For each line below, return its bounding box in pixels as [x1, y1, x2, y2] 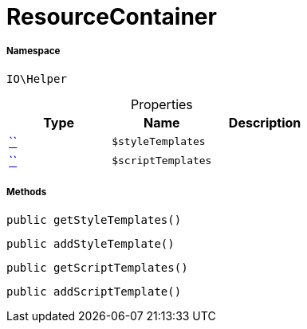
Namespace [6, 45, 61, 57]
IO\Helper [6, 72, 67, 85]
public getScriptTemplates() [6, 260, 188, 274]
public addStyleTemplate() [6, 237, 175, 250]
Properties [130, 96, 193, 112]
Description [228, 114, 301, 131]
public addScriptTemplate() [6, 284, 182, 298]
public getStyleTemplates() [6, 213, 182, 226]
